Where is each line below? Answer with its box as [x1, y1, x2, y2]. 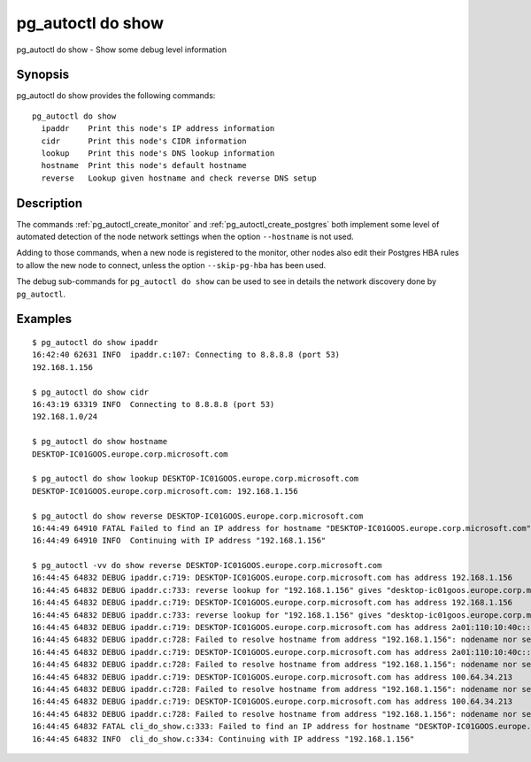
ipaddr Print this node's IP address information [41, 124, 275, 134]
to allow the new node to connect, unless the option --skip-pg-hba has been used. [16, 259, 327, 270]
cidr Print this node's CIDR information [41, 135, 247, 146]
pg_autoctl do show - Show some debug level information [16, 44, 227, 55]
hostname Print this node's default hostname [41, 160, 247, 171]
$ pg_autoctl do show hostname [32, 436, 168, 447]
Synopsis [16, 67, 70, 82]
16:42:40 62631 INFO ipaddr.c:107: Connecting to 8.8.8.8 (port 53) [32, 350, 341, 360]
